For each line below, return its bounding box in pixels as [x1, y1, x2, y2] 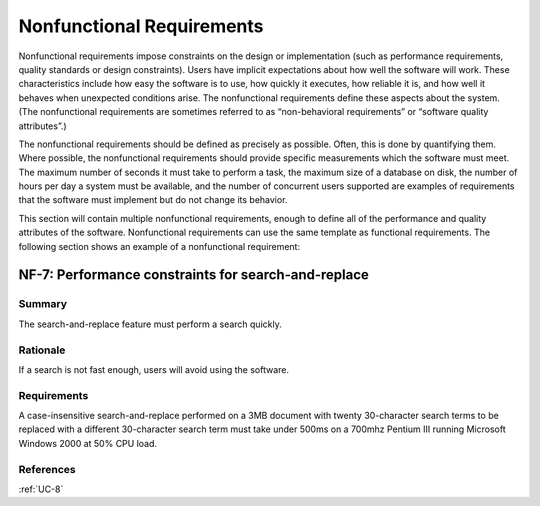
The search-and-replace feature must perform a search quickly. [18, 318, 282, 330]
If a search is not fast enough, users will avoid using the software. [18, 363, 290, 375]
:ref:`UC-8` [18, 483, 64, 495]
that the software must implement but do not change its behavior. [18, 194, 288, 206]
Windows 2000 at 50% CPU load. [18, 437, 158, 449]
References [18, 462, 76, 476]
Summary [18, 297, 68, 311]
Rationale [18, 343, 66, 357]
